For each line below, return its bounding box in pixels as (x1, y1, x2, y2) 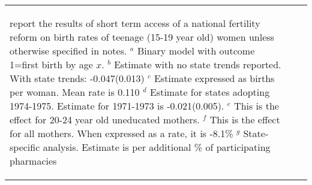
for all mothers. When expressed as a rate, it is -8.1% (10, 126, 233, 140)
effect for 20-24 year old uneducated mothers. (10, 113, 200, 126)
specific (10, 140, 40, 154)
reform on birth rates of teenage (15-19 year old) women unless (10, 30, 274, 44)
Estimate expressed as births (154, 71, 275, 85)
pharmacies (10, 154, 57, 168)
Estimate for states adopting (149, 85, 270, 99)
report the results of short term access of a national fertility (10, 16, 260, 30)
